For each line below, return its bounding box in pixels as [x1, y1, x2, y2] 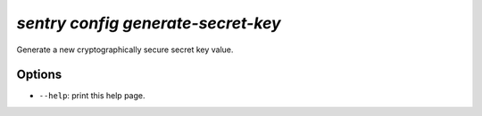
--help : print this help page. [38, 90, 145, 101]
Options [16, 67, 62, 82]
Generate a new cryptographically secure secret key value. [16, 44, 234, 55]
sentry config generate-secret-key [16, 13, 281, 33]
